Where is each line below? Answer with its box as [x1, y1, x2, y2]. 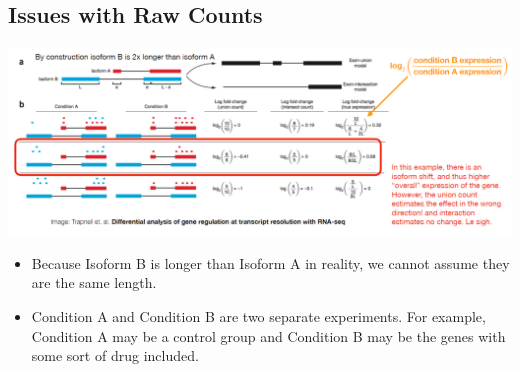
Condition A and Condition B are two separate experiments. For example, [31, 306, 486, 326]
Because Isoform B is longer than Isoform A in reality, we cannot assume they [31, 252, 510, 273]
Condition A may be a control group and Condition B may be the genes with [31, 325, 506, 346]
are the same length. [31, 272, 157, 293]
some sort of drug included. [31, 345, 199, 366]
